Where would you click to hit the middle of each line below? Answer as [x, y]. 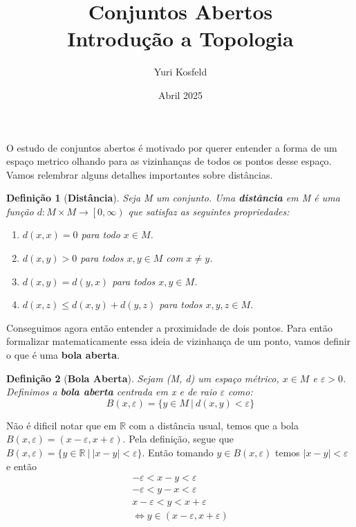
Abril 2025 [180, 95]
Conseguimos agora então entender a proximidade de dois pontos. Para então [169, 327]
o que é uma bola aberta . [63, 355]
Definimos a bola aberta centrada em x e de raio [112, 392]
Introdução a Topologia [180, 38]
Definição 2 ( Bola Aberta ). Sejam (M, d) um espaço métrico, [143, 378]
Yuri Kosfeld [180, 72]
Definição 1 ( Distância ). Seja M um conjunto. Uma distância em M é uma [173, 198]
